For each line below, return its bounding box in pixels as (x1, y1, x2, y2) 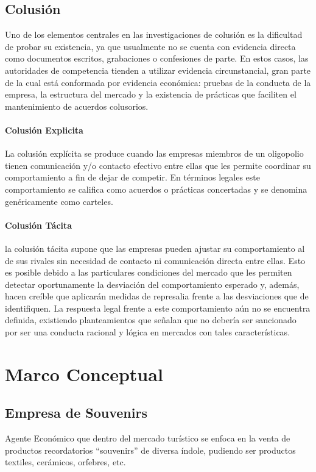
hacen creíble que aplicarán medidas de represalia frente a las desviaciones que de (5, 290, 309, 302)
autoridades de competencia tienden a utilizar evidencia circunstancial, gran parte (5, 63, 311, 76)
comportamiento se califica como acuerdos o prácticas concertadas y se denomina (5, 182, 307, 195)
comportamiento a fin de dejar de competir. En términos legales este (5, 171, 260, 184)
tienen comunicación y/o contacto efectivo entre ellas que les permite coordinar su (5, 159, 311, 171)
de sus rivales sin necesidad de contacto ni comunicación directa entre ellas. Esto (5, 254, 306, 266)
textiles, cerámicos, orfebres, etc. (5, 456, 126, 468)
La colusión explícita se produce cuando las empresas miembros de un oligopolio (5, 147, 304, 160)
